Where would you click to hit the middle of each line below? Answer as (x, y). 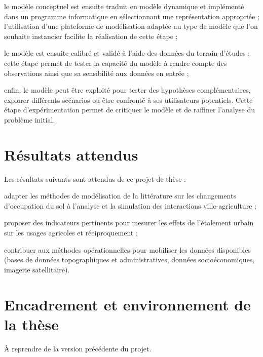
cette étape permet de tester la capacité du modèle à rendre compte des (116, 63)
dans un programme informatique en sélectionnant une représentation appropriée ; (132, 16)
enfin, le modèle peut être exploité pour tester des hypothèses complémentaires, (127, 90)
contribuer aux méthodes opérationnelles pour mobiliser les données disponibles (127, 249)
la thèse (31, 324)
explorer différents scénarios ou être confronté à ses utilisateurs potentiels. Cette (128, 100)
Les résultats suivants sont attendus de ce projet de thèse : (95, 178)
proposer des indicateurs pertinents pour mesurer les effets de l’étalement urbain (129, 223)
